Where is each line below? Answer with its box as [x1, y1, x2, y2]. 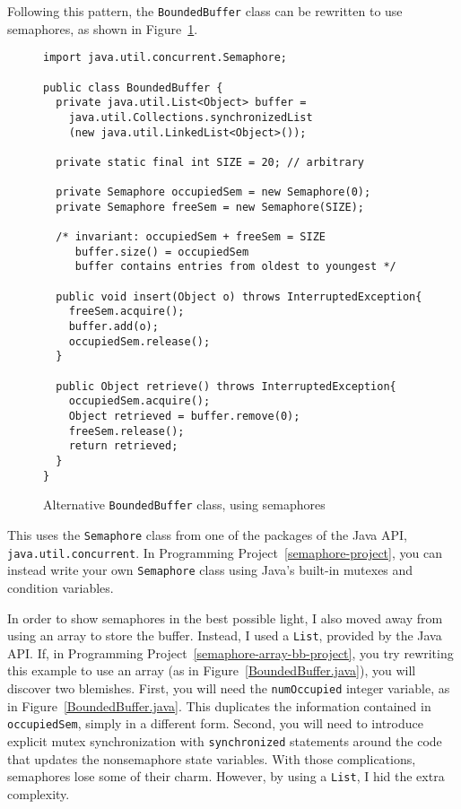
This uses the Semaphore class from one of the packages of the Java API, [7, 525, 407, 544]
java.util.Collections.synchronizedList [68, 110, 313, 124]
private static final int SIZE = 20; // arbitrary [56, 155, 364, 169]
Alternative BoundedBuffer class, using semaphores [43, 495, 326, 514]
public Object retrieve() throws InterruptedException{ [56, 379, 396, 393]
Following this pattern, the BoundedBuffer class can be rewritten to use [7, 2, 403, 20]
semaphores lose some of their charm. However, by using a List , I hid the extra [7, 767, 445, 786]
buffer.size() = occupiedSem [74, 245, 249, 258]
